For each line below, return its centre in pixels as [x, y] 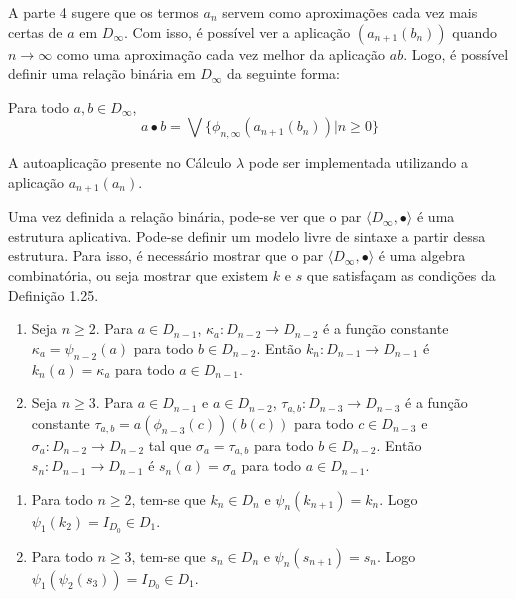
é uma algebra [422, 255]
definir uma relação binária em [102, 73]
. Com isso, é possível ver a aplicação [237, 31]
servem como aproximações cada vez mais [350, 12]
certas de [35, 31]
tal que [170, 444]
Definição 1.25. [53, 294]
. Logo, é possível [456, 53]
